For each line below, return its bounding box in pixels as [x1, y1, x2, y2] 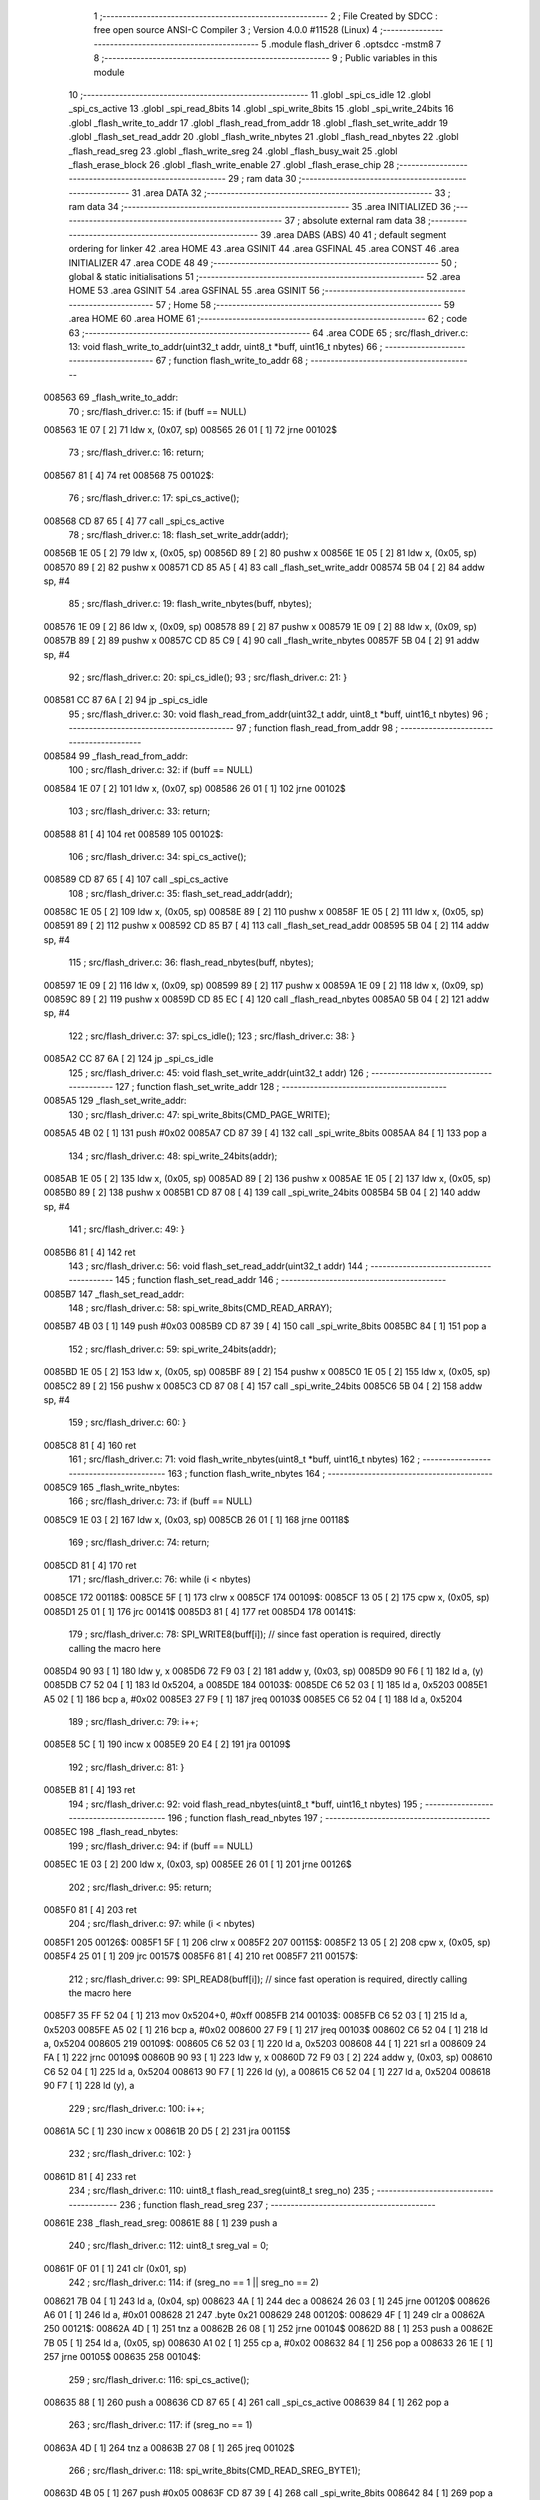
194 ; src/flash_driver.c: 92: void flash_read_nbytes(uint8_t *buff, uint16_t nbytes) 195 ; [68, 1798, 424, 1810]
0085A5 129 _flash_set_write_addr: [43, 1095, 187, 1107]
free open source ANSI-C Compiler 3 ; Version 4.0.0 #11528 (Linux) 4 [93, 24, 379, 36]
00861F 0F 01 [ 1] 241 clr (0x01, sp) [43, 2262, 187, 2274]
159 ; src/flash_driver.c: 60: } [68, 1416, 187, 1429]
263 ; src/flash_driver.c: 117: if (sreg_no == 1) [68, 2419, 253, 2431]
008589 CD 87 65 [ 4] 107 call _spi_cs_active [43, 873, 229, 885]
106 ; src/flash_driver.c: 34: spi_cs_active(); [68, 850, 247, 862]
